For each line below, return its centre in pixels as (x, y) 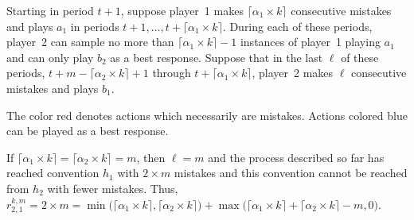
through (172, 73)
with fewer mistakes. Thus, (113, 188)
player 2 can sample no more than (90, 42)
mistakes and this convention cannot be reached (291, 173)
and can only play (50, 57)
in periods (95, 26)
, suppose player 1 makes (182, 10)
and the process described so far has (296, 157)
